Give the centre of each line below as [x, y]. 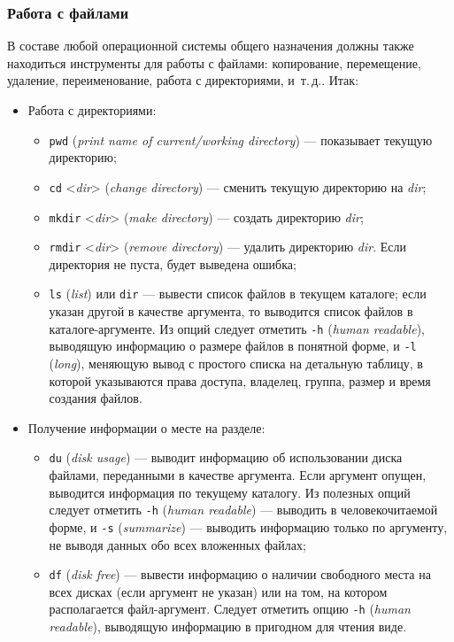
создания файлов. [96, 398]
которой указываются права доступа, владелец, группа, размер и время [240, 380]
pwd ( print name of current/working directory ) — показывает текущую [241, 139]
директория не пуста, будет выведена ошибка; [173, 263]
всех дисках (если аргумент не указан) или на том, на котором [218, 591]
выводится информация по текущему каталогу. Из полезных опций [230, 492]
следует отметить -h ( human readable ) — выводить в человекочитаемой [243, 510]
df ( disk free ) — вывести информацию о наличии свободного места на [240, 574]
